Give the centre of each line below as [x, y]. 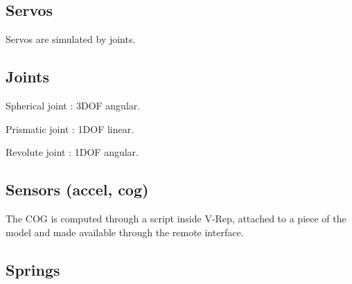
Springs [33, 269]
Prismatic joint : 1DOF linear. [70, 128]
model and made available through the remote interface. [125, 232]
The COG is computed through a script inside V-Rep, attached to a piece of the [176, 218]
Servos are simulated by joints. [71, 39]
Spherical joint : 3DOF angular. [73, 105]
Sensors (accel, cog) [77, 189]
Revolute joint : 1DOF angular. [72, 152]
